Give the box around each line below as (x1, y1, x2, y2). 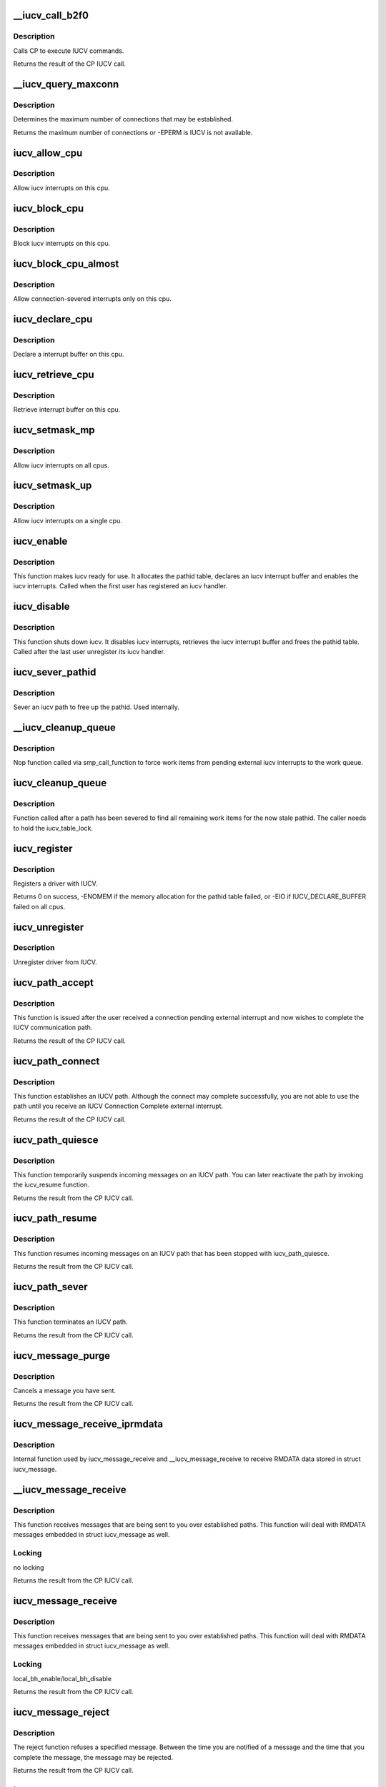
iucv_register (13, 842, 73, 854)
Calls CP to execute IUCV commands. (13, 46, 124, 55)
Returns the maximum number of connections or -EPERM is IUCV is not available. (13, 128, 253, 137)
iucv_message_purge (13, 1350, 111, 1362)
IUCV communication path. (13, 1023, 93, 1032)
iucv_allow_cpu (13, 147, 83, 159)
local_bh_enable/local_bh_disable (13, 1674, 112, 1683)
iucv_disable (13, 600, 70, 613)
